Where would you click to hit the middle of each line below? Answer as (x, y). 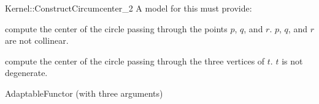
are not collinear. (37, 40)
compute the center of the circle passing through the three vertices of (135, 61)
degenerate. (26, 73)
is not (292, 61)
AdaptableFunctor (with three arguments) (84, 93)
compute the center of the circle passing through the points (116, 28)
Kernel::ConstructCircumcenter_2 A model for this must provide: (129, 8)
